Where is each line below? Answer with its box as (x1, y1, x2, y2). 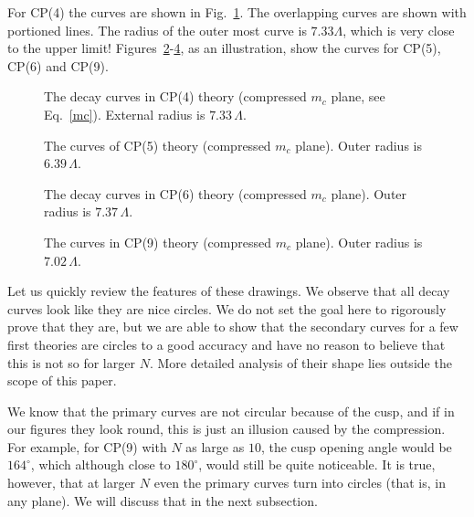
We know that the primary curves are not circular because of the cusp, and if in (7, 401, 455, 420)
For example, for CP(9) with (7, 437, 167, 456)
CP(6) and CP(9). (7, 56, 109, 75)
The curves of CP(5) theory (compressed (44, 135, 271, 154)
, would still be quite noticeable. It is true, (198, 455, 436, 474)
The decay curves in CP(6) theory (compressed (44, 184, 307, 203)
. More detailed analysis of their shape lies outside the (149, 353, 452, 372)
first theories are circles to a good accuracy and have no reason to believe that (7, 334, 446, 353)
